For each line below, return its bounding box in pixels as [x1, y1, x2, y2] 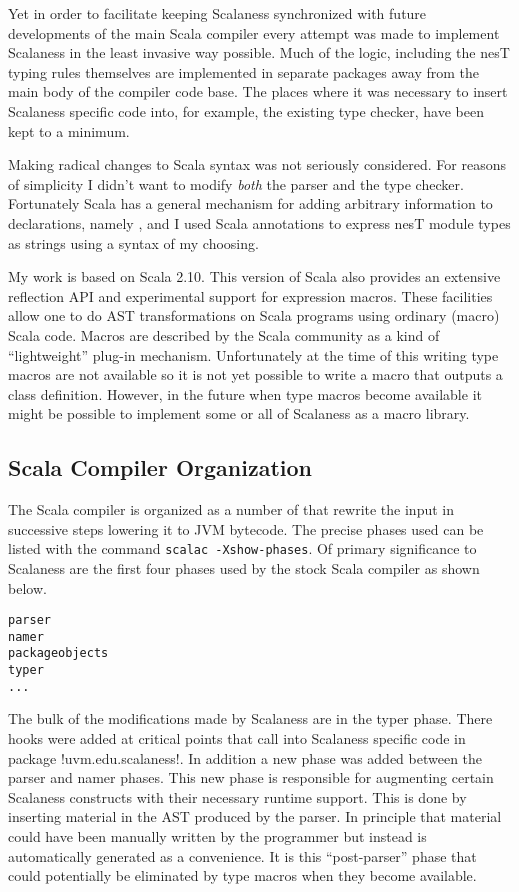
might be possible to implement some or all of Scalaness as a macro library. [8, 403, 470, 424]
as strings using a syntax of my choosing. [8, 232, 259, 253]
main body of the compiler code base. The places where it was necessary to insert [8, 81, 508, 102]
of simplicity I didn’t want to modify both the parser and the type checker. [8, 173, 464, 194]
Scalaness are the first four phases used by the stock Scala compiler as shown [8, 557, 480, 578]
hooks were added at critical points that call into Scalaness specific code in [8, 727, 466, 748]
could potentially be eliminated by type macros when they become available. [8, 865, 477, 886]
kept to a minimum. [8, 120, 130, 141]
